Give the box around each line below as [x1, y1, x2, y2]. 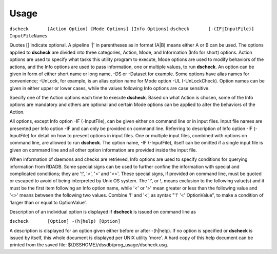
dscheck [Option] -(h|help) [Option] [9, 218, 121, 224]
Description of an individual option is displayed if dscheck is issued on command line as [9, 208, 196, 215]
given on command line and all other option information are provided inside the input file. [9, 146, 197, 153]
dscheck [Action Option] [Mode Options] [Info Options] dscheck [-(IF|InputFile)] [9, 26, 254, 32]
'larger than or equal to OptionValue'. [9, 199, 87, 205]
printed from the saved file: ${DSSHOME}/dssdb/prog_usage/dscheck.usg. [9, 242, 169, 248]
